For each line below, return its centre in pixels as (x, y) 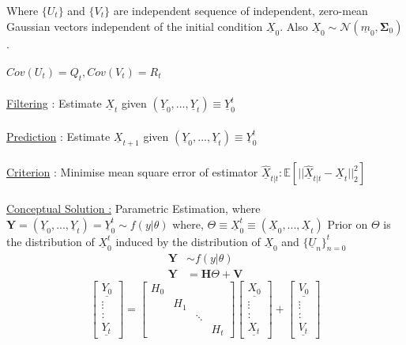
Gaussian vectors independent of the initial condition (135, 26)
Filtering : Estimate (54, 103)
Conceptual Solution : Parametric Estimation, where (133, 208)
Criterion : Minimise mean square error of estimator (132, 172)
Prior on (348, 224)
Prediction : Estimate (58, 136)
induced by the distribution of (188, 241)
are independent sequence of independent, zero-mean (241, 10)
